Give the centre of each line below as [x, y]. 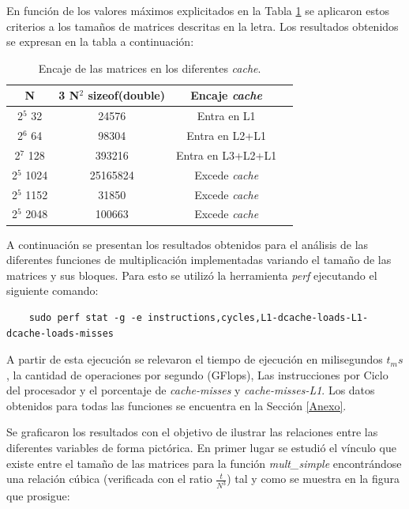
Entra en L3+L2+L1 [227, 155]
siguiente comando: [53, 290]
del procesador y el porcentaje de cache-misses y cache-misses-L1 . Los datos [191, 390]
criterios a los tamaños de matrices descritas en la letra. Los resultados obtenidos [203, 26]
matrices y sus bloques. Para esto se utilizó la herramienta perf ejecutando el [192, 275]
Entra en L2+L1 [226, 136]
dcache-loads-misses [60, 333]
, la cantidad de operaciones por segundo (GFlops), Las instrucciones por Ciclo [197, 374]
